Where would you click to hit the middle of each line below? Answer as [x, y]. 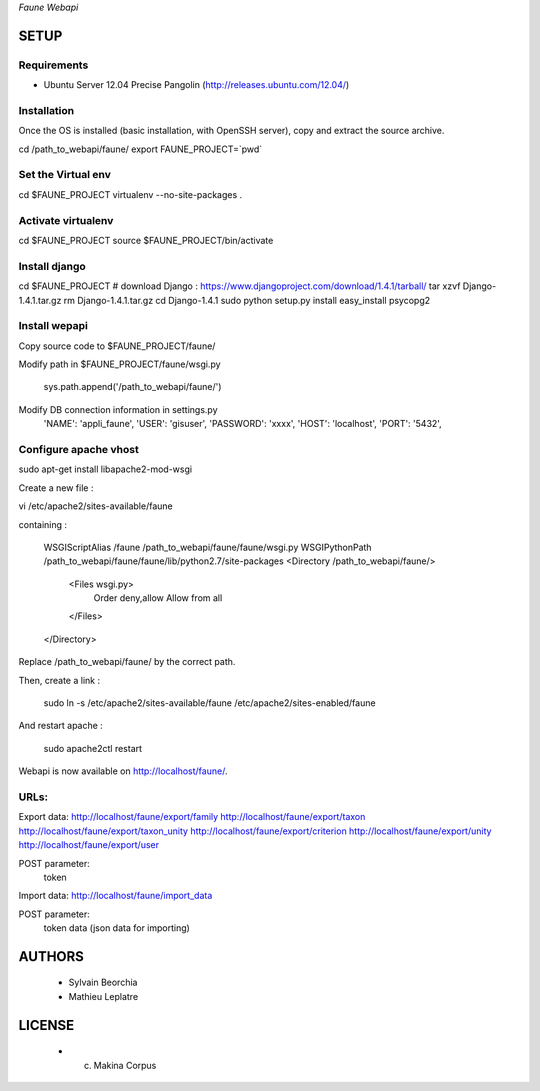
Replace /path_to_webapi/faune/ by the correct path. [127, 662]
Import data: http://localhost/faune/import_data [115, 896]
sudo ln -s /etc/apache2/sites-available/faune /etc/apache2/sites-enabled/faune [209, 703]
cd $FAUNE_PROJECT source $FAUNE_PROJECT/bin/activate [146, 240]
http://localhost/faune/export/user [89, 845]
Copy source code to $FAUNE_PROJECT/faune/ [117, 346]
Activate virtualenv [66, 220]
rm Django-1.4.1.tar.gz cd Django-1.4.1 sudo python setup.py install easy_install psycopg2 [247, 300]
